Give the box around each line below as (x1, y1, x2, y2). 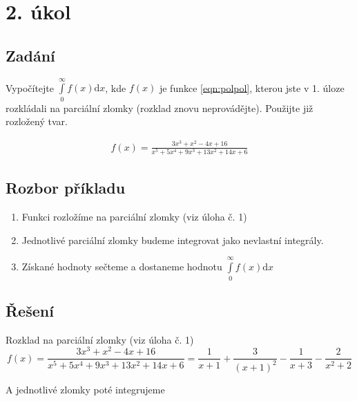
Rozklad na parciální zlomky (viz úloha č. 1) (6, 332, 194, 346)
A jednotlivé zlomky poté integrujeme (6, 382, 165, 396)
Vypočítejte (6, 80, 55, 95)
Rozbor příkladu (6, 177, 126, 198)
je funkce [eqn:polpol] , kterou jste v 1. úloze (159, 80, 345, 95)
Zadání (6, 44, 55, 66)
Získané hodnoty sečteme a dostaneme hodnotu (21, 259, 222, 274)
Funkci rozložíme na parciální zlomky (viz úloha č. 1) (21, 209, 247, 224)
